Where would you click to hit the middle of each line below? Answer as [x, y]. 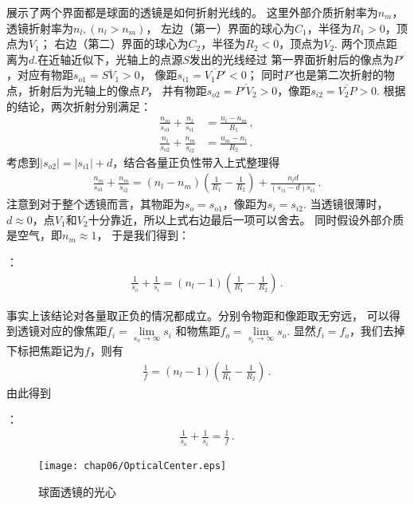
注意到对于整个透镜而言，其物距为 [96, 204]
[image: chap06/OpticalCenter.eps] [133, 466]
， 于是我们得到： [143, 235]
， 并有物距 [177, 90]
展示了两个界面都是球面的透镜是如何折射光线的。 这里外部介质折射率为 [192, 12]
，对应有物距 [40, 75]
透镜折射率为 [40, 28]
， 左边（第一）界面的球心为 [221, 28]
